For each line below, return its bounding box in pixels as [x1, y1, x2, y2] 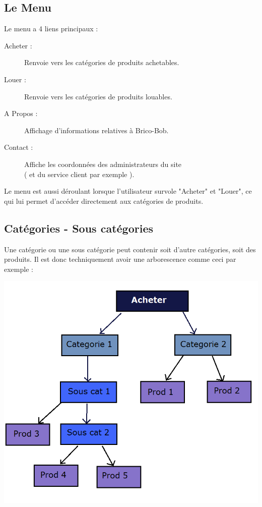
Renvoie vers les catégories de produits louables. [24, 91, 172, 101]
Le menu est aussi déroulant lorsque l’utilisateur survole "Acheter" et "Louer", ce [4, 186, 252, 196]
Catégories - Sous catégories [4, 220, 153, 236]
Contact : [4, 142, 33, 152]
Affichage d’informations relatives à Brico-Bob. [24, 125, 169, 135]
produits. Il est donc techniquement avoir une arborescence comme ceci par [4, 254, 236, 264]
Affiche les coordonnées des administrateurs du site [24, 158, 182, 169]
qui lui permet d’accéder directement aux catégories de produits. [4, 195, 204, 206]
